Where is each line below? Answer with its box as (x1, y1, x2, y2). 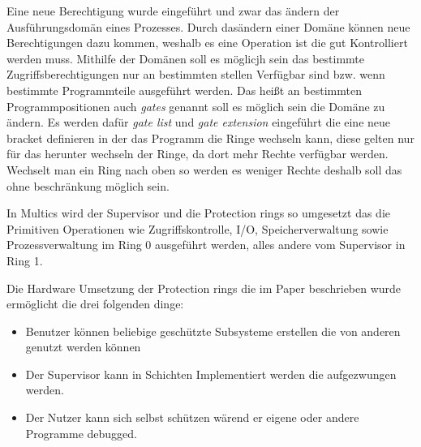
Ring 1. (6, 251, 43, 269)
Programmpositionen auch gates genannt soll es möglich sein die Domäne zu (6, 97, 385, 114)
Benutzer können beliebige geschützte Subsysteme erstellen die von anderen (25, 322, 401, 339)
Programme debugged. (25, 424, 137, 441)
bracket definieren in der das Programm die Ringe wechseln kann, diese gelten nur (6, 129, 415, 146)
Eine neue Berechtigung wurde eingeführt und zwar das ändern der (6, 2, 340, 19)
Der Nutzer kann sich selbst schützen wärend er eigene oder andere (25, 409, 359, 426)
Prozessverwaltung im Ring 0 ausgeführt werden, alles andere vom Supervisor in (6, 236, 406, 253)
